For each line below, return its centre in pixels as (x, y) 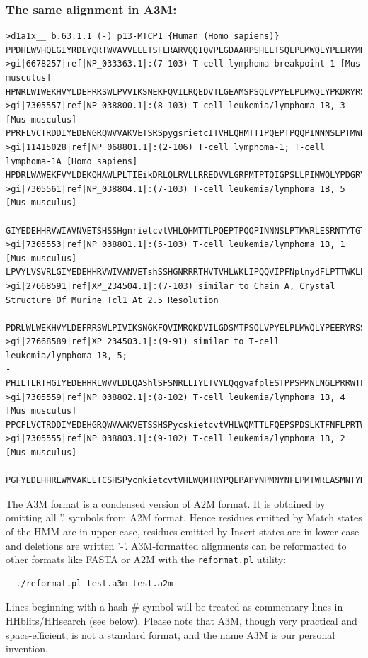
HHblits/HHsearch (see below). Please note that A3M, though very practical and (182, 621)
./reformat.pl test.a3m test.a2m (94, 583)
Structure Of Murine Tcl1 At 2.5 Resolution (112, 300)
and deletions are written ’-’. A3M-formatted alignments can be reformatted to (176, 545)
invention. (27, 648)
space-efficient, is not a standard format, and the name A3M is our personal (171, 634)
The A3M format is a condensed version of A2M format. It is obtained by (166, 503)
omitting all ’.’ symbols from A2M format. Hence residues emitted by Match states (184, 517)
